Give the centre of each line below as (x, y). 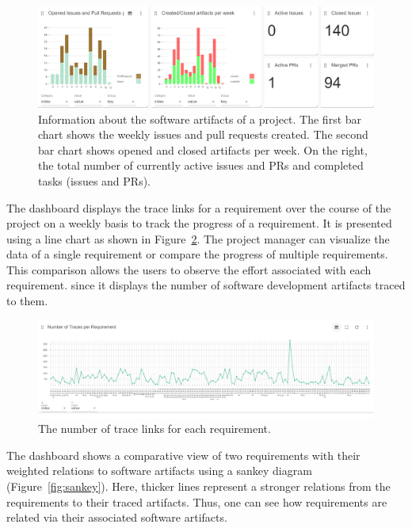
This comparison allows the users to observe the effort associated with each (189, 269)
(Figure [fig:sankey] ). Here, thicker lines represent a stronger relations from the (198, 486)
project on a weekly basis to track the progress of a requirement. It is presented (199, 223)
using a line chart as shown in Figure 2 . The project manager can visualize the (198, 238)
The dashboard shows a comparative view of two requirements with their (183, 455)
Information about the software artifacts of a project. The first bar (200, 119)
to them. (27, 301)
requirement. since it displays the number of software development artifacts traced (206, 285)
